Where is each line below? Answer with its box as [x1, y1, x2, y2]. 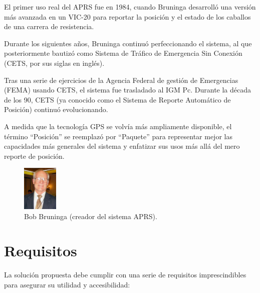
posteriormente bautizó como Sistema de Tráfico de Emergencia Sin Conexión [4, 48, 242, 58]
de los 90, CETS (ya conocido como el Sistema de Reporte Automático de [4, 94, 231, 105]
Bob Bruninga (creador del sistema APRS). [24, 211, 157, 221]
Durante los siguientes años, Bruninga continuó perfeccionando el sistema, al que [4, 38, 252, 48]
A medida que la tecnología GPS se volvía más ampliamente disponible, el [4, 121, 232, 131]
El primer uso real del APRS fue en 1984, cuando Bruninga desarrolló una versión [4, 2, 256, 12]
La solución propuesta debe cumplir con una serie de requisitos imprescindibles [4, 269, 246, 280]
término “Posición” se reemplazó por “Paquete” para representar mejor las [4, 131, 232, 141]
